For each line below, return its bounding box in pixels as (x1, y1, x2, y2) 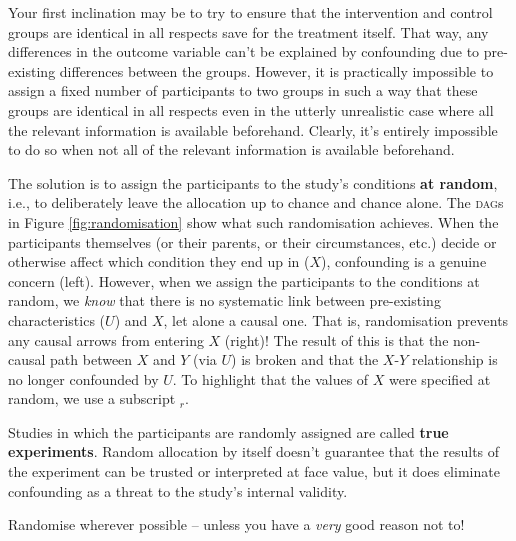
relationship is (411, 349, 498, 370)
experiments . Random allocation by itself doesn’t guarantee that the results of (8, 441, 500, 462)
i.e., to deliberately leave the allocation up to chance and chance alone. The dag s (8, 192, 504, 213)
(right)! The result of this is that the (224, 329, 449, 350)
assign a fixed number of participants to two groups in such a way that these (8, 80, 478, 101)
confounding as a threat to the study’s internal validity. (8, 480, 348, 501)
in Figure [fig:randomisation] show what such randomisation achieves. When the (8, 211, 499, 232)
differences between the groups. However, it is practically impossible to (59, 60, 494, 81)
